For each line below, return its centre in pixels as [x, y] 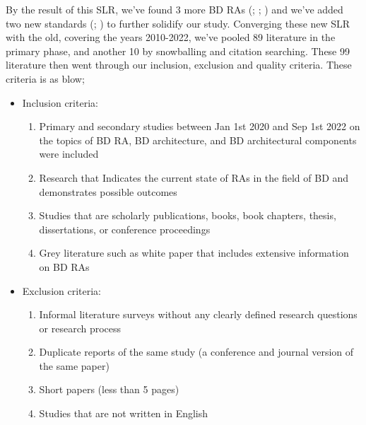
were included [69, 154]
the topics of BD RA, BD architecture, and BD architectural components [198, 140]
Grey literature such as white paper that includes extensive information [194, 253]
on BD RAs [64, 266]
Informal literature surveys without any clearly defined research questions [198, 314]
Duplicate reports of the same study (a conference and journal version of [196, 352]
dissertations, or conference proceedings [125, 229]
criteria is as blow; [45, 78]
